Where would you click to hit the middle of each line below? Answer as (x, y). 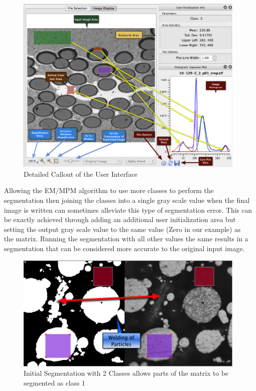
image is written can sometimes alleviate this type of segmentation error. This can (128, 210)
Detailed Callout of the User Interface (81, 174)
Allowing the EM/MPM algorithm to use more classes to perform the (109, 190)
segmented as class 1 (55, 382)
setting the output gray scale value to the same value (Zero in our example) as (122, 229)
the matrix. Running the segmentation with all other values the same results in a (126, 239)
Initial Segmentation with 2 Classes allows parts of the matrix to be (126, 373)
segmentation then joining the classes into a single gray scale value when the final (127, 200)
